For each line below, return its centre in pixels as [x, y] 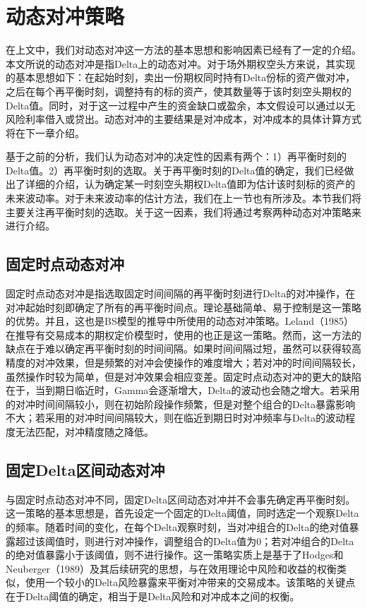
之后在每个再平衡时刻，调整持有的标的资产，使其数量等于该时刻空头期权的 [179, 91]
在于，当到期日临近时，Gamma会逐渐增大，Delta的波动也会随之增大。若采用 [183, 390]
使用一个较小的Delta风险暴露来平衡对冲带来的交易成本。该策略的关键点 [190, 582]
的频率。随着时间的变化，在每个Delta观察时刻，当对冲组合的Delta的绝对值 [178, 526]
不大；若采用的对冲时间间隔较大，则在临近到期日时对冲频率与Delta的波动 [176, 418]
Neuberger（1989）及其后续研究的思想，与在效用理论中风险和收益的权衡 [172, 568]
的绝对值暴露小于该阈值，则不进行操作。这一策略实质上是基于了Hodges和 [175, 555]
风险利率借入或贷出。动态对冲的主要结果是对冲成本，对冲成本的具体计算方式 [183, 119]
